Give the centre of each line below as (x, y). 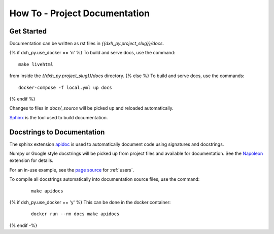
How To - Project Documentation (79, 13)
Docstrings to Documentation (57, 132)
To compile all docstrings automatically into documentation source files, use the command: (105, 179)
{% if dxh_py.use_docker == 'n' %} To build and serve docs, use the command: (92, 53)
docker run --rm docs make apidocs (75, 214)
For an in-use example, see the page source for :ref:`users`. (72, 170)
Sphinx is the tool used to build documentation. (59, 117)
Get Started (28, 31)
